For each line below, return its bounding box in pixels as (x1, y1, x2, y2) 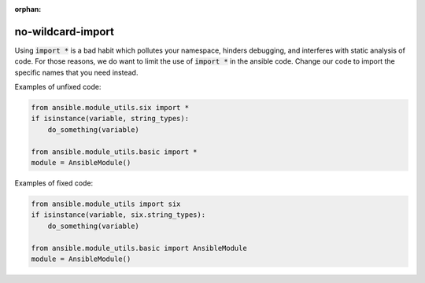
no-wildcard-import (14, 24, 114, 39)
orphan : (14, 5, 42, 13)
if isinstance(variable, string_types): (31, 114, 189, 123)
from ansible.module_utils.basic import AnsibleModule (31, 244, 247, 252)
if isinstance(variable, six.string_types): (31, 211, 206, 219)
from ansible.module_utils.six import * (31, 103, 189, 112)
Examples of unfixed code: (14, 83, 102, 92)
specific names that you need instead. (14, 68, 139, 77)
